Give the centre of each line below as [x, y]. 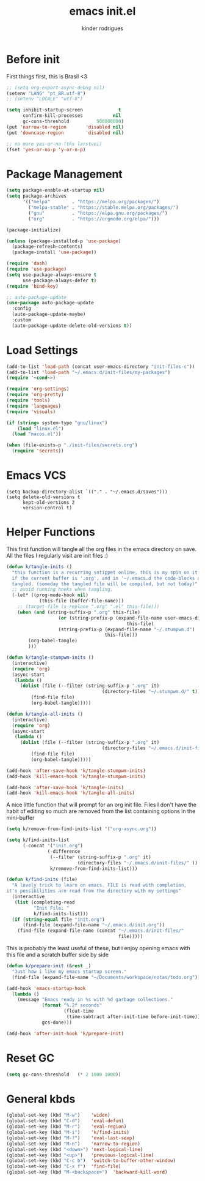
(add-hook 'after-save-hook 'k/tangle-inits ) [65, 787]
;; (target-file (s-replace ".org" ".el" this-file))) [88, 607]
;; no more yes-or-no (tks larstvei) [54, 144]
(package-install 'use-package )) [54, 252]
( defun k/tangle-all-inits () [45, 714]
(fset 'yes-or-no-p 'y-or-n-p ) [46, 149]
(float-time [79, 1011]
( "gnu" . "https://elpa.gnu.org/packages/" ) [98, 213]
